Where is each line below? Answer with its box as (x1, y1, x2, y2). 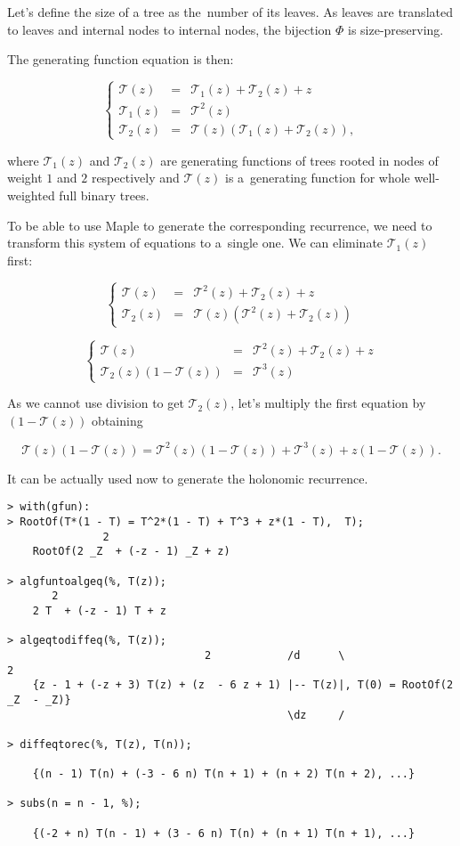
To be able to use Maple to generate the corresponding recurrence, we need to (7, 216, 432, 234)
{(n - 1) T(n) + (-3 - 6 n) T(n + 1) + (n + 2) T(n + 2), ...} (32, 768, 416, 781)
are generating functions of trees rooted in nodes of (160, 150, 439, 169)
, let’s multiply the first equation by (230, 394, 426, 412)
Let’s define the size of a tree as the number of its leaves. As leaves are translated (7, 3, 453, 20)
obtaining (92, 411, 143, 429)
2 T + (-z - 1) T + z (32, 604, 166, 617)
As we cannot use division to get (7, 394, 184, 412)
